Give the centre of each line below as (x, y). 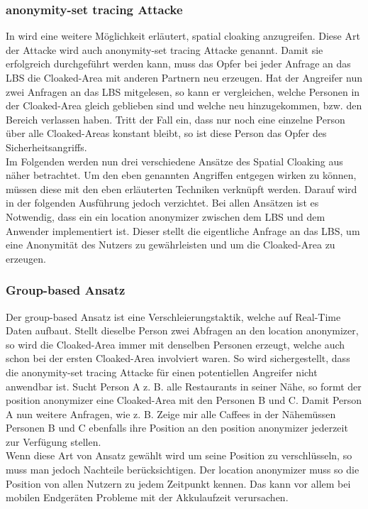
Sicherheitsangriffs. (46, 147)
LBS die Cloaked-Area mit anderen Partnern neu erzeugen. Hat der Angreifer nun (184, 77)
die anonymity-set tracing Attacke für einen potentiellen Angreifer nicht (162, 372)
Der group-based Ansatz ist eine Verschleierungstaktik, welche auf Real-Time (173, 316)
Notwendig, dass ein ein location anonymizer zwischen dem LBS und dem (166, 216)
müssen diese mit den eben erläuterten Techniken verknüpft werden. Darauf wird (182, 188)
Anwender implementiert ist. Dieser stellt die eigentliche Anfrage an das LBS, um (183, 230)
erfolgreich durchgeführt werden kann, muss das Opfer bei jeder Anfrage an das (178, 64)
